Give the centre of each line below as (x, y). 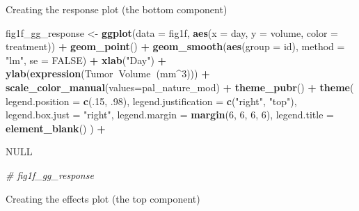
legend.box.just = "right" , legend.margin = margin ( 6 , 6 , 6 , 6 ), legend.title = (170, 115)
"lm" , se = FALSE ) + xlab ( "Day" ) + (86, 60)
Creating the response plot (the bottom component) (117, 9)
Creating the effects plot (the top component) (103, 198)
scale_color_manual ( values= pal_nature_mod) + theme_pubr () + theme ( (180, 87)
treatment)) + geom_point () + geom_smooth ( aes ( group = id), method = (175, 46)
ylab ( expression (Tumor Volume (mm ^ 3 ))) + (108, 73)
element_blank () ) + (56, 128)
